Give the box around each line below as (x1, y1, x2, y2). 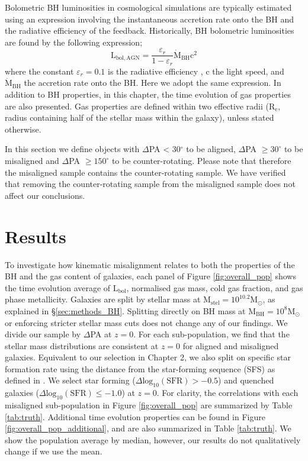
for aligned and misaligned (182, 339, 279, 352)
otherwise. (5, 122, 41, 135)
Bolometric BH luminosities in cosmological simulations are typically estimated (5, 1, 292, 13)
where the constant (5, 65, 74, 77)
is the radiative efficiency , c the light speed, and (108, 65, 284, 77)
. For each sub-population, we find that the (133, 328, 290, 340)
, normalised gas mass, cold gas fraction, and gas (126, 281, 303, 294)
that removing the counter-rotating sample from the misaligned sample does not (5, 178, 296, 190)
